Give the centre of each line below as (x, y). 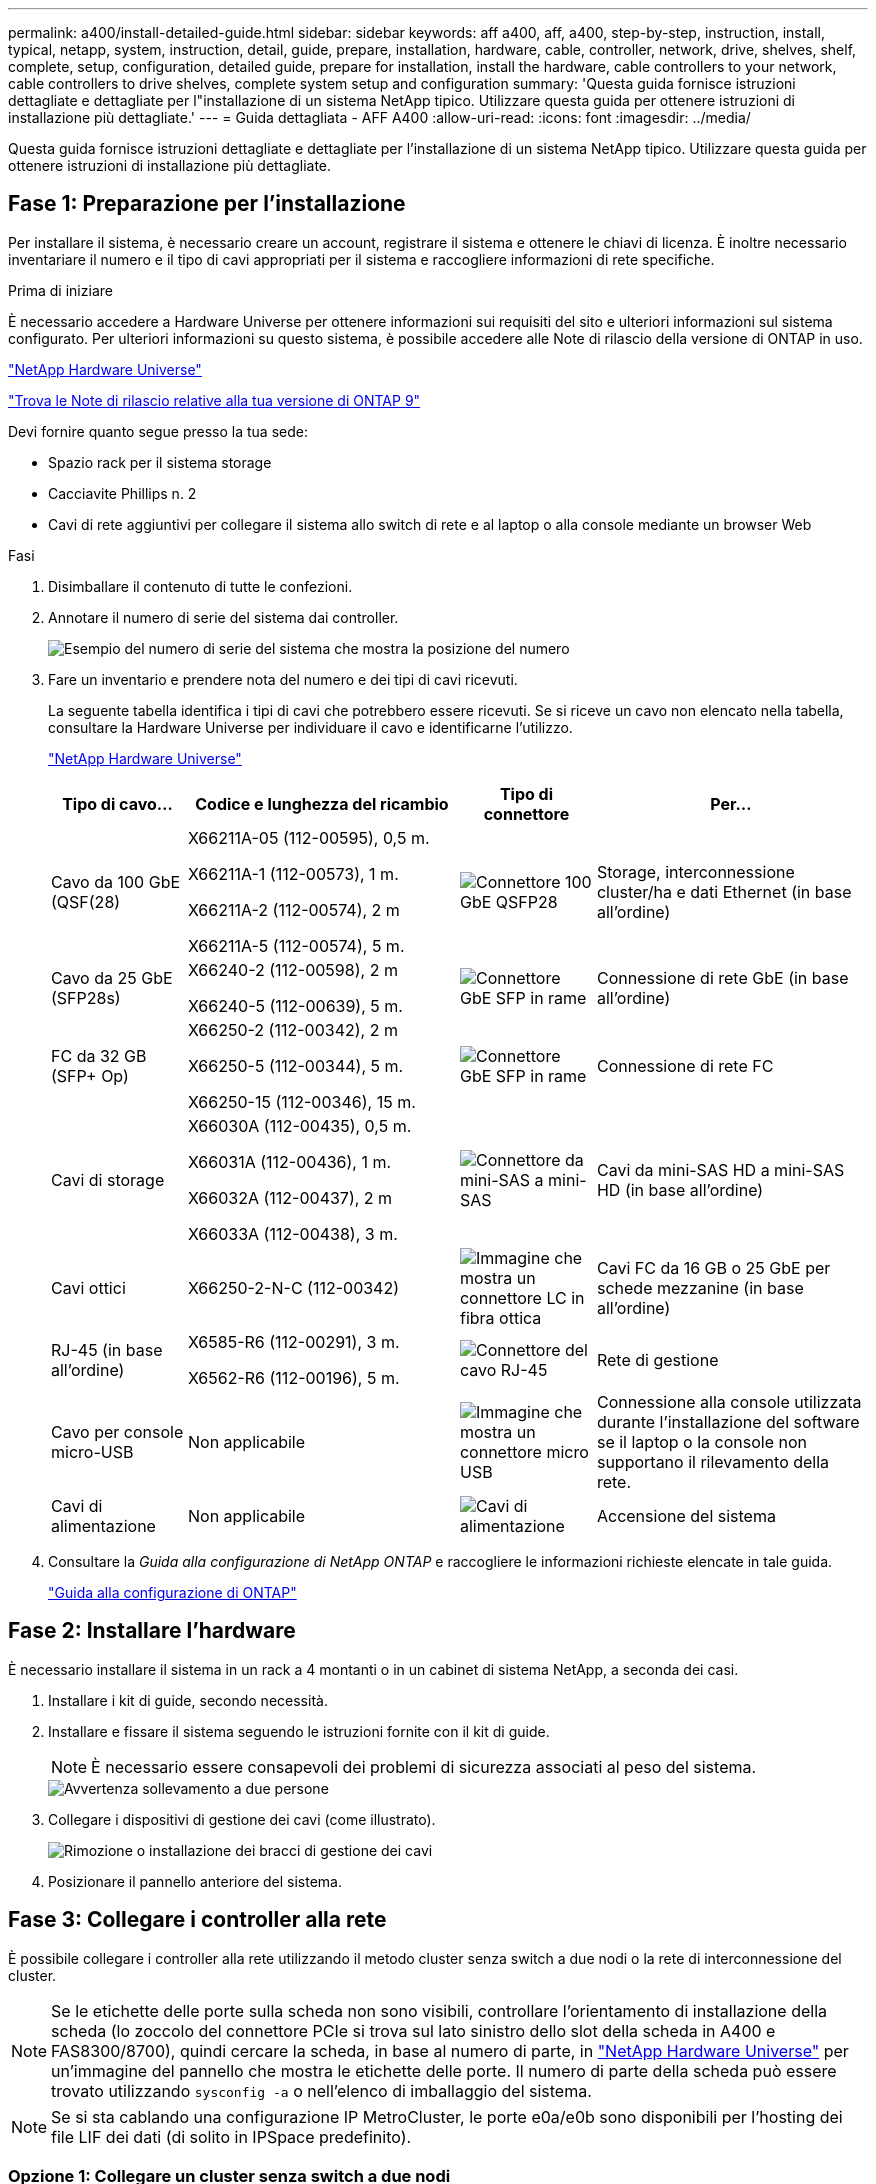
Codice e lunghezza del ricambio (322, 803)
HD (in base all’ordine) (680, 1189)
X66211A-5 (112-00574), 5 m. (296, 945)
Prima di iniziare (60, 290)
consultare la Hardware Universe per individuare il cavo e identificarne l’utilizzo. (310, 727)
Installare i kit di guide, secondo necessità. (188, 1700)
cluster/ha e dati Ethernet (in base (724, 891)
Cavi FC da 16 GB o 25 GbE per (713, 1267)
